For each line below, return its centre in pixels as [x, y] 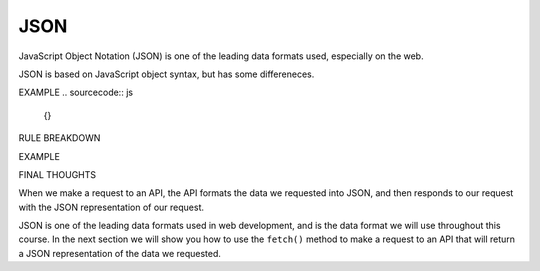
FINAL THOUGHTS [57, 174]
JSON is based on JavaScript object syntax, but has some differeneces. [166, 74]
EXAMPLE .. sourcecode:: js [76, 92]
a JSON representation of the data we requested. [120, 253]
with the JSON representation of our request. [111, 207]
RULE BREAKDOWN [59, 138]
